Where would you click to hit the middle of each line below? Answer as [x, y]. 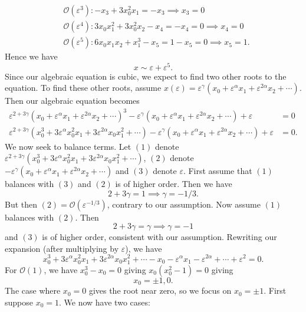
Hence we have [31, 56]
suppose [19, 302]
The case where [33, 290]
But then [21, 204]
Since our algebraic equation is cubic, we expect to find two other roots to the [146, 76]
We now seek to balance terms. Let [68, 146]
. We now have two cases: [105, 302]
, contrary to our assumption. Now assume [184, 204]
